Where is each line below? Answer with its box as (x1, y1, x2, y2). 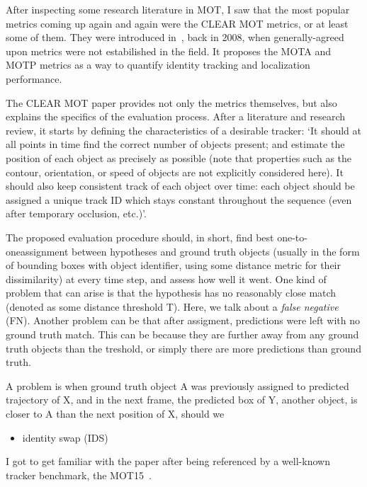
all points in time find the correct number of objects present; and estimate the (6, 137, 345, 151)
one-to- (277, 229, 307, 244)
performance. (6, 71, 62, 86)
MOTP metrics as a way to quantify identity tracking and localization (6, 57, 310, 72)
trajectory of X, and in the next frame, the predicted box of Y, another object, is (6, 392, 358, 407)
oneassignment (6, 243, 69, 258)
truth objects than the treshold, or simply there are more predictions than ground (6, 340, 361, 355)
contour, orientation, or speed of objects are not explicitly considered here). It (6, 164, 344, 179)
